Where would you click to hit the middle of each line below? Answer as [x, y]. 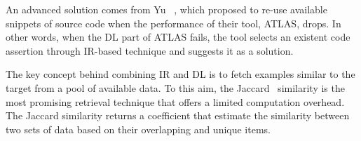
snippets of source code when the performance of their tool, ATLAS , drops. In [173, 23]
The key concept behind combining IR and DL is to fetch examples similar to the [180, 74]
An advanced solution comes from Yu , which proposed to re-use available [166, 9]
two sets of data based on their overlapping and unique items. [138, 129]
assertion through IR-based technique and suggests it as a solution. [150, 50]
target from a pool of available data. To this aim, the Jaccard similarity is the [175, 87]
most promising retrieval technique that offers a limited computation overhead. [175, 101]
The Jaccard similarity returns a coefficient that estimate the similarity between [178, 115]
